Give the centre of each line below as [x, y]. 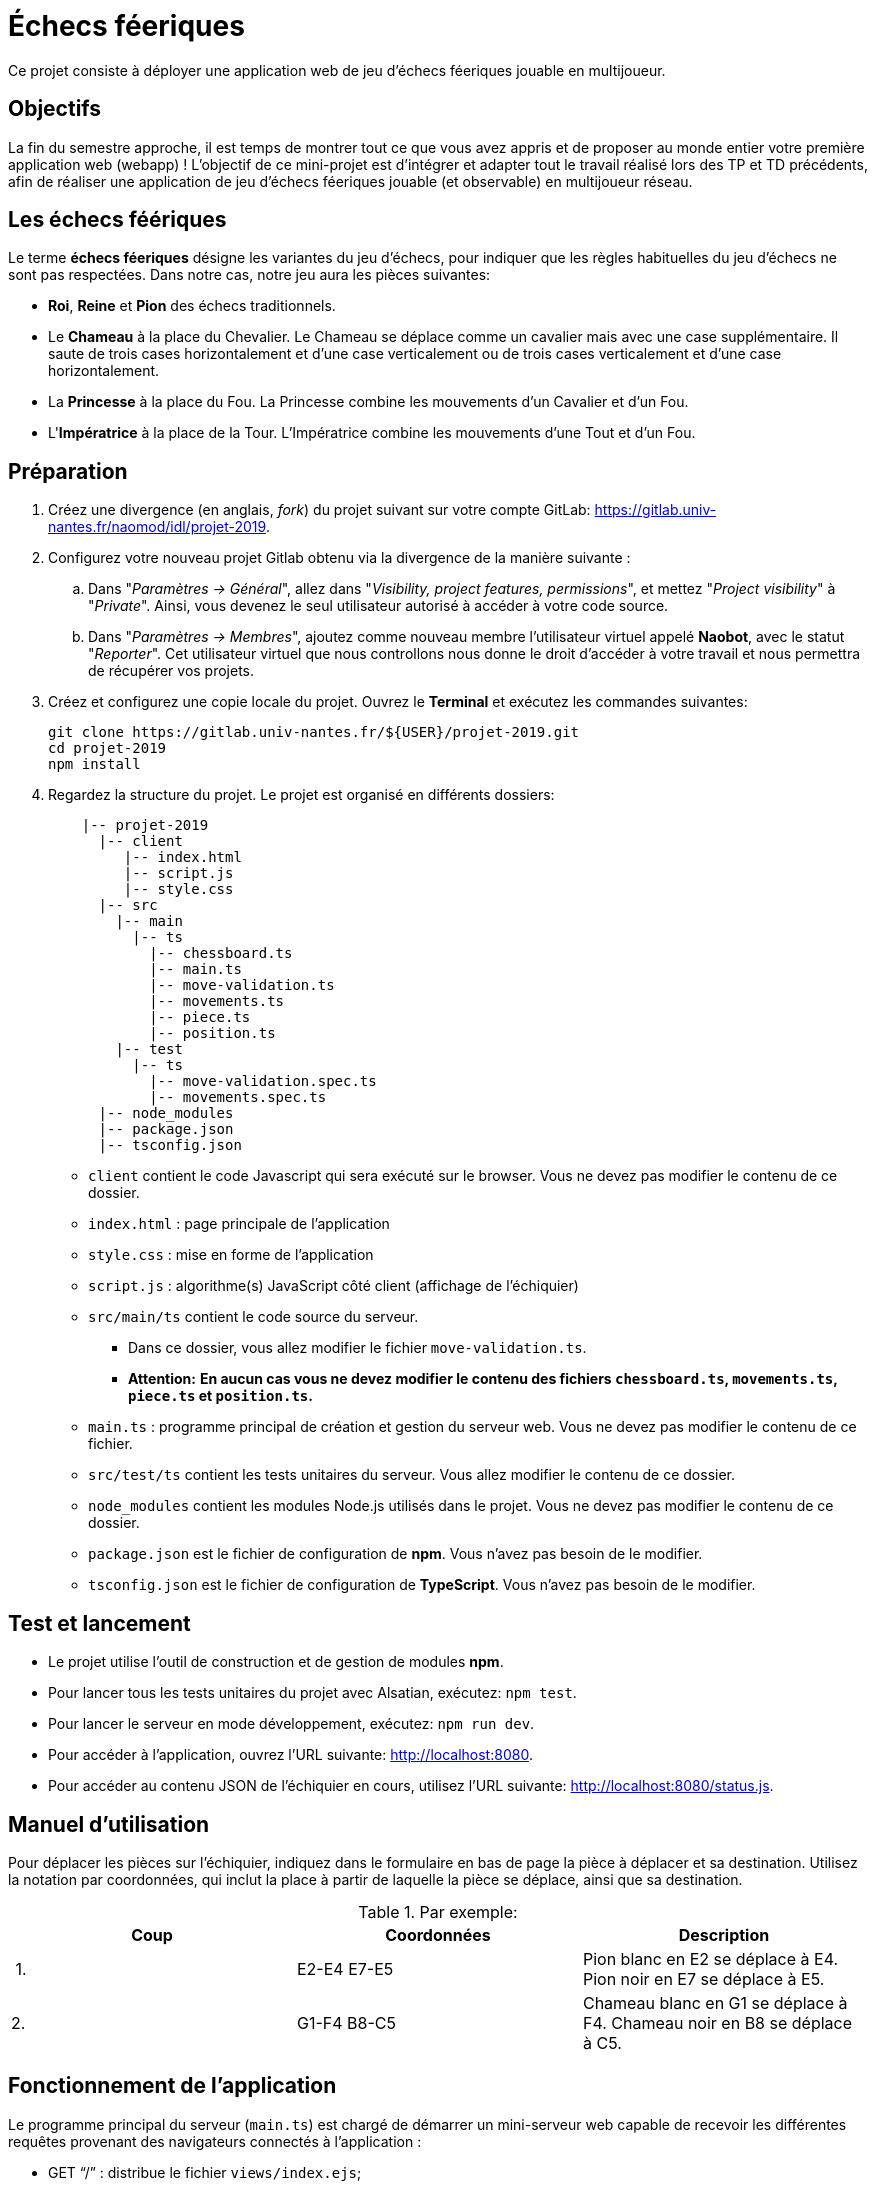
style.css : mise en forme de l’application [231, 1255]
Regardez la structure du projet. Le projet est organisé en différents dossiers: [301, 795]
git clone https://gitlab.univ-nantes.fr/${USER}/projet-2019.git [314, 732]
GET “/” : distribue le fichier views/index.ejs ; [205, 2172]
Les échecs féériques [117, 220]
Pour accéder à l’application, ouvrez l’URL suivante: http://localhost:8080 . [290, 1755]
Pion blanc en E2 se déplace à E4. [710, 1958]
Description [724, 1934]
